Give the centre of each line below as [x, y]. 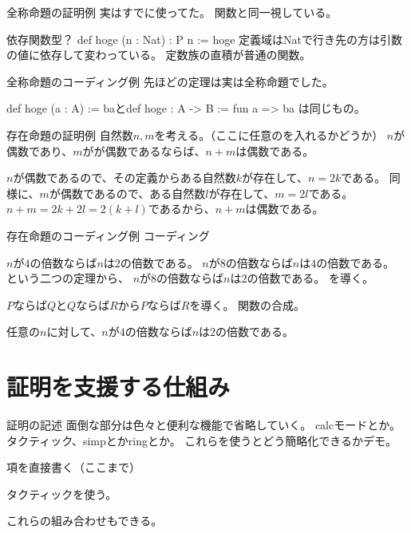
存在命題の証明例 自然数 [70, 134]
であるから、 [182, 209]
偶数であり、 [40, 150]
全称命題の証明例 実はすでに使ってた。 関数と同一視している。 [172, 12]
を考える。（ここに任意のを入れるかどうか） [269, 134]
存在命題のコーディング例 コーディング [108, 235]
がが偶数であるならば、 [144, 150]
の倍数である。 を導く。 [310, 278]
